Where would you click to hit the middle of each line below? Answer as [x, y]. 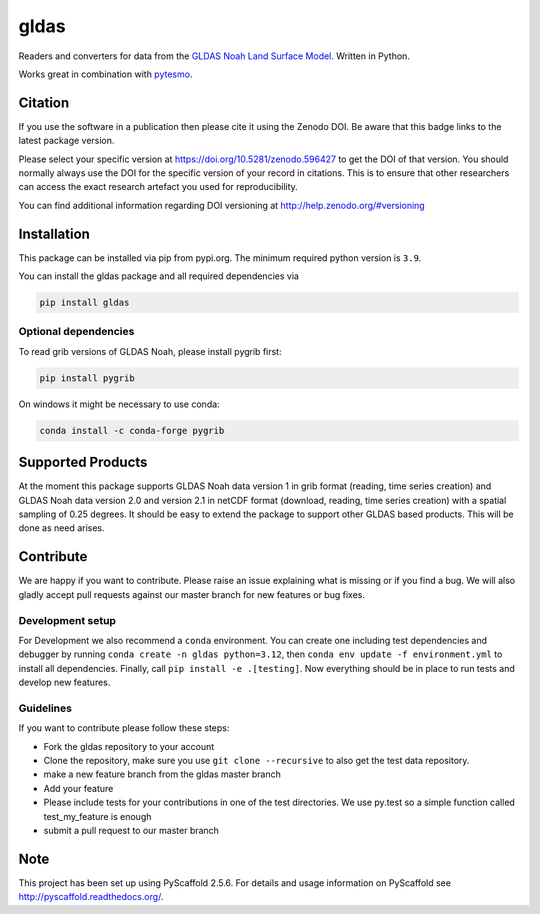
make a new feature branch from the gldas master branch [162, 774]
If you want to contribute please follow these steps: [124, 728]
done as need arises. [61, 528]
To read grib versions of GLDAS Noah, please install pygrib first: [150, 351]
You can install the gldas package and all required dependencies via [159, 276]
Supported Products [83, 462]
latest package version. [66, 141]
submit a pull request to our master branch [131, 830]
